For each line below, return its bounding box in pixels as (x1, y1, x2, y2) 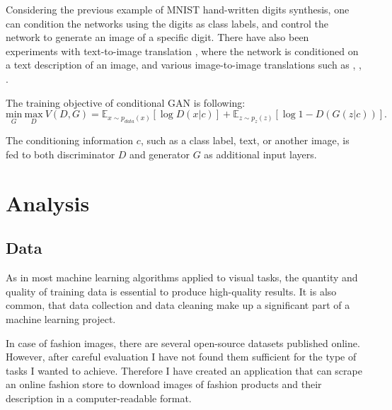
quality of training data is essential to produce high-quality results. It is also (6, 283, 337, 298)
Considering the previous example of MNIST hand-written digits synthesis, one (6, 2, 350, 16)
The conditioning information (6, 133, 134, 148)
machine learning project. (6, 311, 116, 326)
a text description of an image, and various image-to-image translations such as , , (6, 57, 362, 72)
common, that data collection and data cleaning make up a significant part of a (6, 298, 350, 312)
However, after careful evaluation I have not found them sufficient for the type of (6, 349, 357, 364)
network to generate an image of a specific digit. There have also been (6, 30, 309, 45)
